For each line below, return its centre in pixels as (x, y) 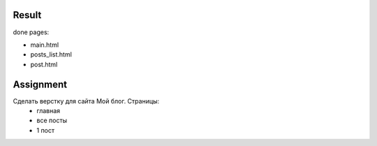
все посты (52, 121)
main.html (45, 45)
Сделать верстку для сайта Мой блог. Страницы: (86, 101)
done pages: (31, 32)
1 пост (46, 130)
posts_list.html (51, 54)
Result (27, 15)
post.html (44, 64)
